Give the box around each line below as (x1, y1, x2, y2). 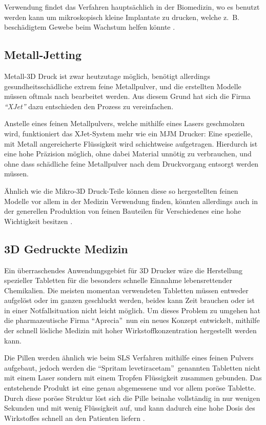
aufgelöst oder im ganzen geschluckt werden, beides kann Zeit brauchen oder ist (4, 295, 255, 306)
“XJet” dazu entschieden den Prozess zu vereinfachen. (4, 100, 174, 111)
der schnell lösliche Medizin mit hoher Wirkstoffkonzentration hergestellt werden (4, 325, 257, 336)
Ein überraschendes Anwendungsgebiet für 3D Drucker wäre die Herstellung (4, 265, 243, 275)
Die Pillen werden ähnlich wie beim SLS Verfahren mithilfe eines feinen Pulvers (4, 352, 254, 363)
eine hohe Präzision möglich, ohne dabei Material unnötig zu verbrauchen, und (4, 148, 252, 159)
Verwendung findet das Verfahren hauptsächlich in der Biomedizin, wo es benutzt (4, 2, 260, 12)
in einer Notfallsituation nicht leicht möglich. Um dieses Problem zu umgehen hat (4, 305, 260, 315)
